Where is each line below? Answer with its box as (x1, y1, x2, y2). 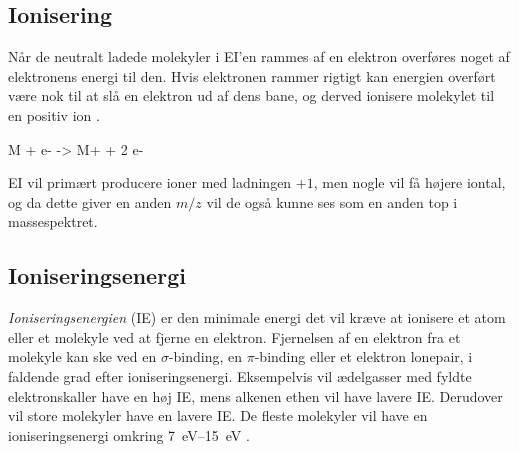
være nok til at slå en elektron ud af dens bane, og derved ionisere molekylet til (8, 85, 495, 106)
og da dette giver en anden (8, 191, 172, 212)
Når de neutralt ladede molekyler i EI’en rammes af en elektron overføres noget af (8, 46, 510, 67)
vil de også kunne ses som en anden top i (206, 191, 458, 212)
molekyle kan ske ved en (8, 346, 157, 367)
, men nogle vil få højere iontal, (313, 172, 506, 193)
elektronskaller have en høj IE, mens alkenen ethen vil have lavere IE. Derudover (8, 385, 503, 406)
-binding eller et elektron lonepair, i (254, 346, 473, 367)
